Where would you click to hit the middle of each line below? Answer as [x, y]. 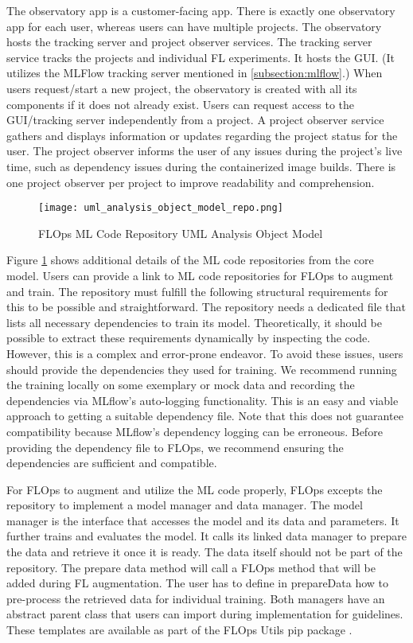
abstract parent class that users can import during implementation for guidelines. [205, 614]
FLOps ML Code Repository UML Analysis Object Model [181, 233]
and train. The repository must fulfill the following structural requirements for [197, 291]
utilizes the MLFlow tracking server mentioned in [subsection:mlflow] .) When [195, 73]
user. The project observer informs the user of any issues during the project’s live [205, 151]
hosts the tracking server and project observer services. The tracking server [189, 42]
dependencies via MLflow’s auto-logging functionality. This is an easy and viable [203, 400]
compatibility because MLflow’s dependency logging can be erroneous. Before [195, 431]
